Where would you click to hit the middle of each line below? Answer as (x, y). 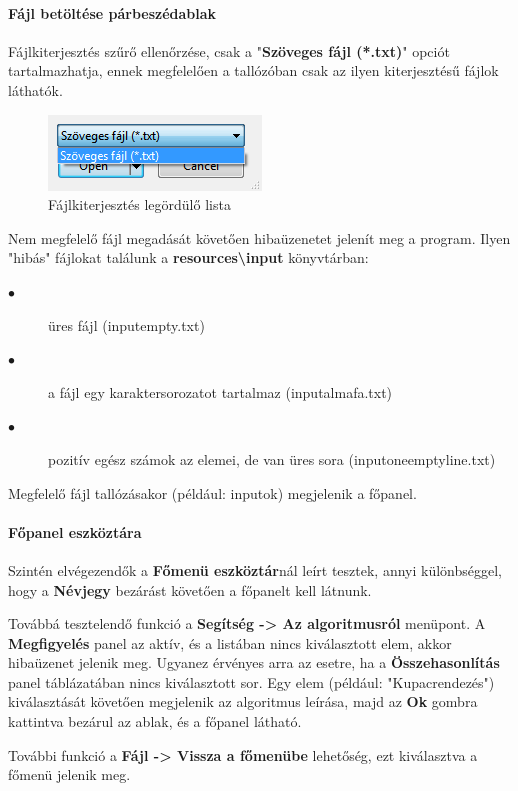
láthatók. (35, 89)
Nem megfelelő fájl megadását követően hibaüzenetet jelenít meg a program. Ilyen (259, 237)
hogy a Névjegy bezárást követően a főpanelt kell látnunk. (190, 589)
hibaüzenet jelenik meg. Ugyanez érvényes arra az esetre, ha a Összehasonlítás (254, 662)
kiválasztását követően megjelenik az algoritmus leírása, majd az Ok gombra (243, 701)
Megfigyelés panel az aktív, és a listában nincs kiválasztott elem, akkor (230, 642)
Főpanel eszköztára (75, 531)
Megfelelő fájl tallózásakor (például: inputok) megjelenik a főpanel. (212, 492)
